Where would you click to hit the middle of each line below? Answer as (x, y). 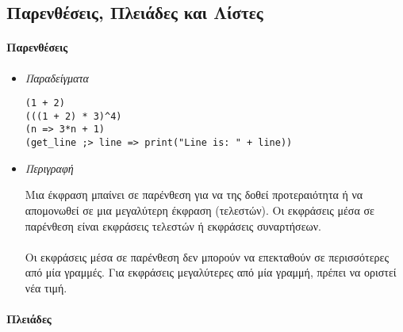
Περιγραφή (49, 168)
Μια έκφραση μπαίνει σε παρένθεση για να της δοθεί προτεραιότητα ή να (194, 195)
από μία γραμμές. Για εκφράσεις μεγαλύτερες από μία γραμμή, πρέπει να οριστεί (211, 272)
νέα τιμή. (46, 287)
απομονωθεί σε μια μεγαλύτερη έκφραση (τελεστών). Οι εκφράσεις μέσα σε (200, 210)
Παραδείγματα (57, 77)
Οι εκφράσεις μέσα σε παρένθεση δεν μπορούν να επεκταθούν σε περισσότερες (207, 256)
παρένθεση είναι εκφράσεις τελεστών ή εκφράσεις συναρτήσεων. (173, 225)
